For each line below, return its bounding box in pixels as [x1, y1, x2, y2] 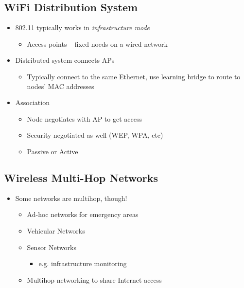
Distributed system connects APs [15, 55, 115, 65]
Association [15, 97, 50, 108]
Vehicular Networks [27, 225, 85, 235]
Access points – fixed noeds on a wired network [27, 38, 168, 49]
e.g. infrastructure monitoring [38, 258, 127, 269]
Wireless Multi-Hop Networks [4, 170, 158, 185]
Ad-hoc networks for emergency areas [27, 209, 139, 219]
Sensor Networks [27, 242, 76, 252]
